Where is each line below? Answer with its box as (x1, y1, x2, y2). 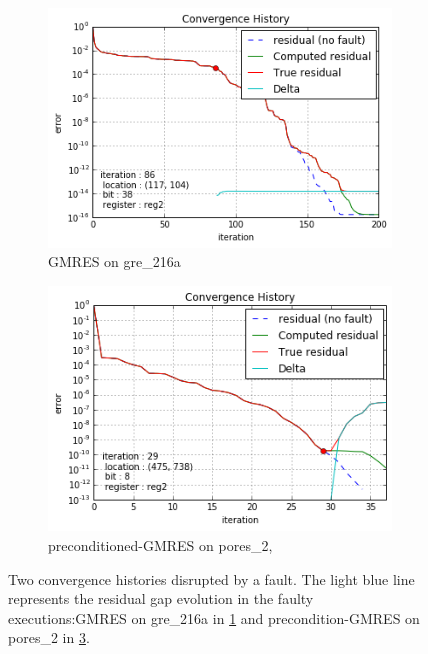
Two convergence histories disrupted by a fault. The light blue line (8, 568, 415, 589)
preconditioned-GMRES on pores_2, (48, 534, 273, 555)
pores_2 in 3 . (8, 627, 90, 648)
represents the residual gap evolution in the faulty (8, 588, 314, 609)
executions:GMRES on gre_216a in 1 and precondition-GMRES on (8, 607, 420, 628)
